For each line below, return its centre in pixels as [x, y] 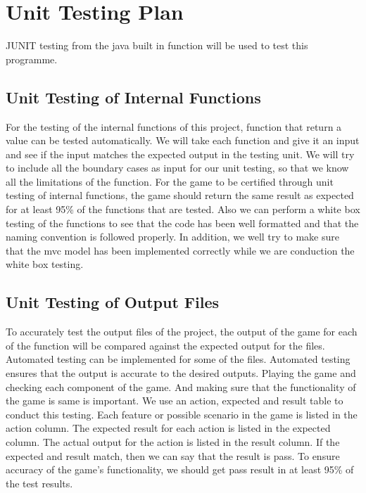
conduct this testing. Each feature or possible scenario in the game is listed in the [182, 414]
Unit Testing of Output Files [113, 302]
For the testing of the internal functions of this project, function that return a [174, 126]
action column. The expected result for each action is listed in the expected [168, 428]
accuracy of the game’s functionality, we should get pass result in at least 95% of [180, 469]
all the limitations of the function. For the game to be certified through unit [170, 181]
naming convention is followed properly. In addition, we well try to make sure [172, 237]
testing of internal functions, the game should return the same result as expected [180, 195]
